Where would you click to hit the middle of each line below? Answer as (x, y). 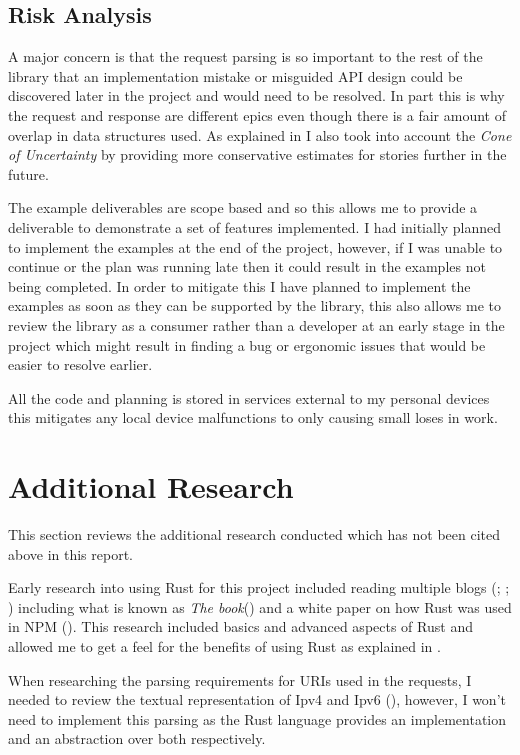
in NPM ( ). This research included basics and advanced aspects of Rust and (240, 626)
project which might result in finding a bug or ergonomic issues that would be (247, 344)
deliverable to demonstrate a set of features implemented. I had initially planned (255, 226)
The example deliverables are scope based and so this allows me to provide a (243, 207)
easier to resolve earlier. (80, 364)
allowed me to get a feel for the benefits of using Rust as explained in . (224, 645)
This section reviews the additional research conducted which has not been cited (254, 534)
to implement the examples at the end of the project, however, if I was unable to (255, 246)
